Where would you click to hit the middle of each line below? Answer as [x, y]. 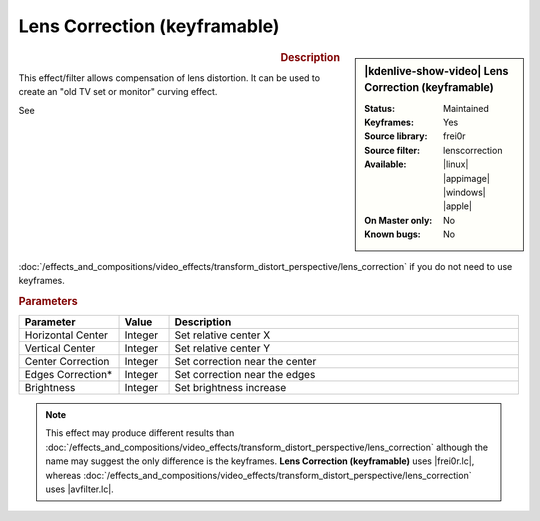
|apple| [457, 206]
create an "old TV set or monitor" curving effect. [118, 92]
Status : [379, 108]
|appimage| [466, 178]
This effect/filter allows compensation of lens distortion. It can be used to [169, 77]
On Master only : [398, 220]
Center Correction [67, 362]
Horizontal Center [66, 335]
